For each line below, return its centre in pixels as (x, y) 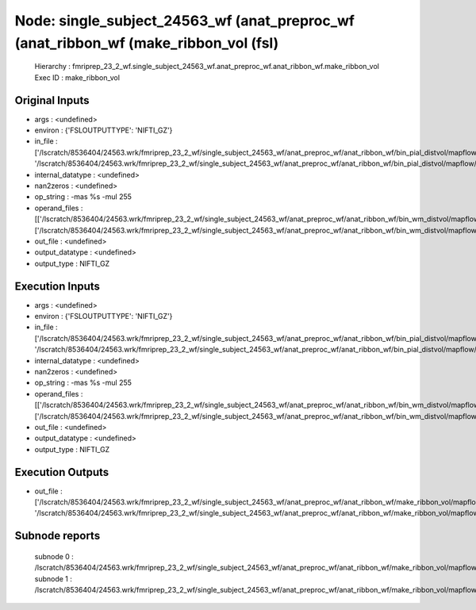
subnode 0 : (54, 556)
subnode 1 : (54, 578)
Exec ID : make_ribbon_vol (77, 77)
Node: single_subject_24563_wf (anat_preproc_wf (184, 21)
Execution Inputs (58, 286)
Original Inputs (52, 100)
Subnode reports (58, 536)
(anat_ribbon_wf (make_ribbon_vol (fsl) (147, 43)
